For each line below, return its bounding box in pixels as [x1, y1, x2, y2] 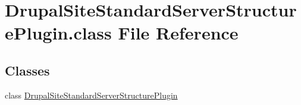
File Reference [118, 21, 239, 45]
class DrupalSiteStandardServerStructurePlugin [5, 88, 178, 101]
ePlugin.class [5, 21, 112, 45]
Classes [5, 61, 50, 79]
